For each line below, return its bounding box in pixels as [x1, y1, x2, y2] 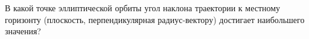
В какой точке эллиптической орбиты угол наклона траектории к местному [5, 2, 281, 14]
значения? [5, 25, 41, 37]
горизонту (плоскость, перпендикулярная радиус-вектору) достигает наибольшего [5, 13, 305, 25]
